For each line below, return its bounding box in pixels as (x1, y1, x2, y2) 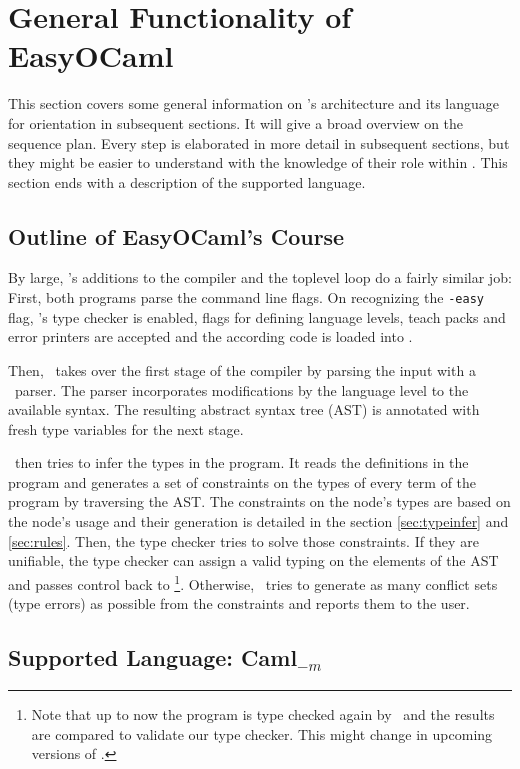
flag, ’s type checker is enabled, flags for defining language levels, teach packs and (8, 306, 506, 327)
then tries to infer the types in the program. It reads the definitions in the (14, 452, 469, 473)
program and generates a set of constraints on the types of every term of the (8, 471, 477, 492)
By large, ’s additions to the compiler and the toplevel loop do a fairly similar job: (8, 267, 512, 288)
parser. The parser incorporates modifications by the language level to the (14, 379, 469, 400)
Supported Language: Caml (8, 642, 298, 673)
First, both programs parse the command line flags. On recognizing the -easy (8, 287, 484, 308)
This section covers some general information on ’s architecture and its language (8, 93, 500, 114)
